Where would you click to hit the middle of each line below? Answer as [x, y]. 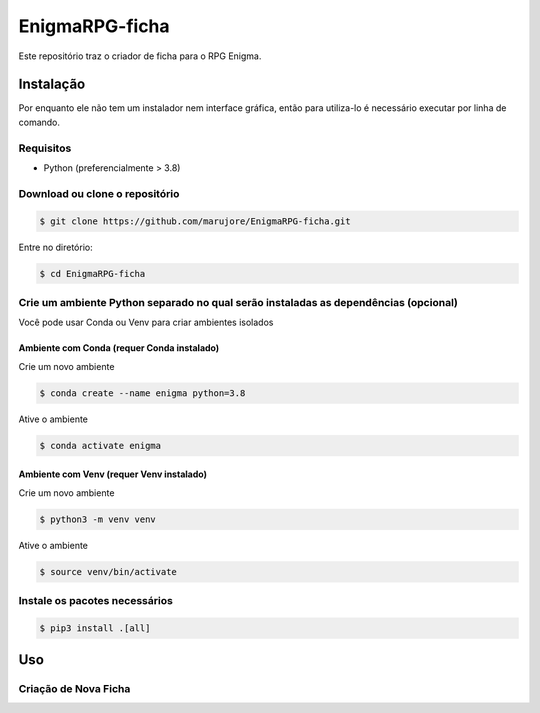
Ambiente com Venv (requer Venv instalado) [112, 474]
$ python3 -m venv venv [98, 519]
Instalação [52, 84]
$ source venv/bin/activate [108, 571]
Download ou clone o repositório [99, 193]
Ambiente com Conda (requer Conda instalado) [119, 348]
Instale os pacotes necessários [96, 600]
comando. [39, 122]
